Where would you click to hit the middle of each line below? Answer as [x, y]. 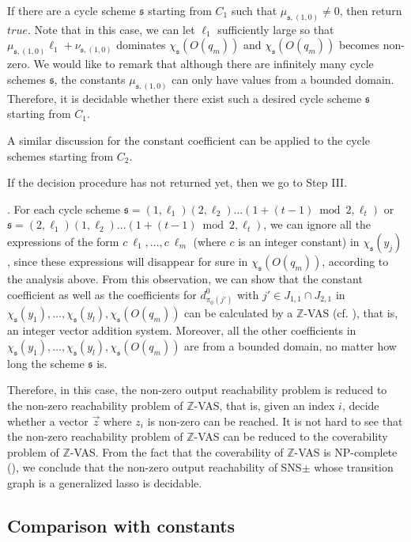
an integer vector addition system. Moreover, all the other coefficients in [182, 330]
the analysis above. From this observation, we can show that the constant [185, 278]
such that [254, 10]
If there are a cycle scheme [72, 10]
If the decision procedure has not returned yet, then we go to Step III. [177, 182]
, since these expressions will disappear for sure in [128, 261]
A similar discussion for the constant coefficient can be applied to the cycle [189, 140]
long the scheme [46, 363]
